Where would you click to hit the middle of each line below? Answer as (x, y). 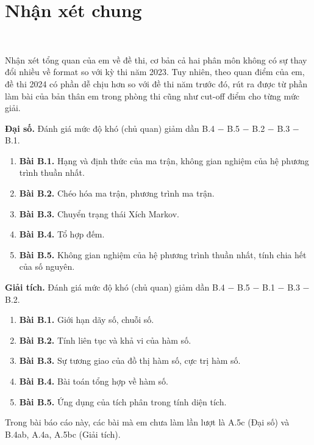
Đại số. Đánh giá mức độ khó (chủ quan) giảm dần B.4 (110, 128)
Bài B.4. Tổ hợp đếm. (62, 234)
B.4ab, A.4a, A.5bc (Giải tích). (63, 434)
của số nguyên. (47, 266)
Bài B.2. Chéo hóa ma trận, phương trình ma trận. (117, 193)
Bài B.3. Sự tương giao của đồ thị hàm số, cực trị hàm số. (130, 360)
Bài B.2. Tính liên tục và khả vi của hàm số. (105, 340)
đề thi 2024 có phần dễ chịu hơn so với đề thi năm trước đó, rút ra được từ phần (156, 83)
